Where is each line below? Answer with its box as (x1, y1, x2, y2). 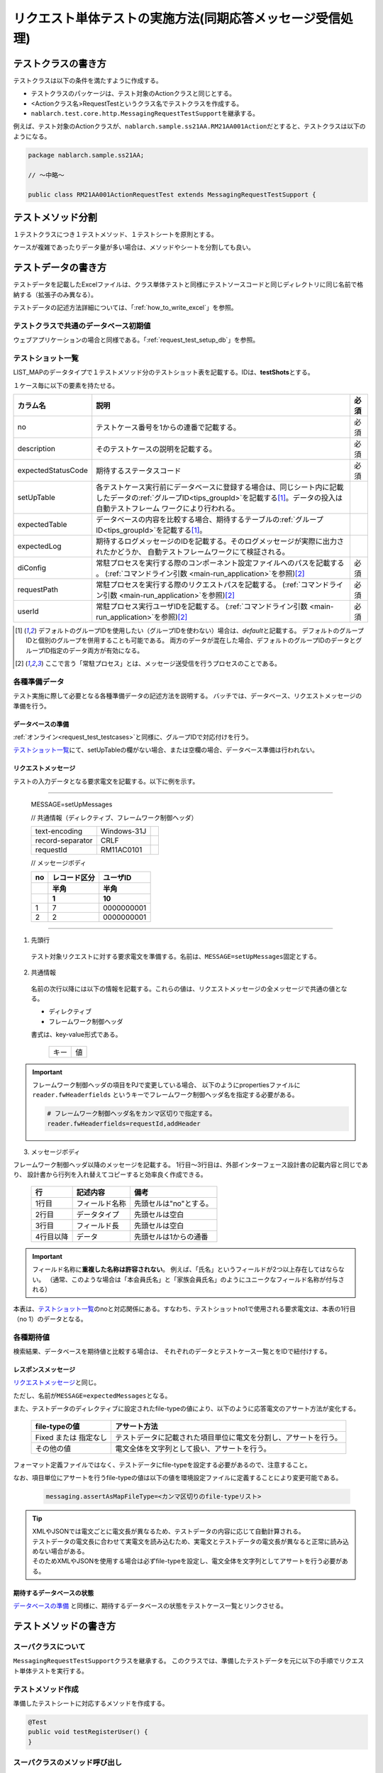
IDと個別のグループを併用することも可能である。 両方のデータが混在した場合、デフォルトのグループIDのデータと (26, 636, 356, 645)
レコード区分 (52, 873, 95, 883)
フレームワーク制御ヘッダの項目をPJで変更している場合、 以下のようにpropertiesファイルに (32, 1080, 301, 1089)
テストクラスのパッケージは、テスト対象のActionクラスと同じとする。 (30, 89, 236, 98)
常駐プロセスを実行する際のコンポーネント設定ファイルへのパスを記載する (96, 558, 345, 567)
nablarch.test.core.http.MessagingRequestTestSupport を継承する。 (30, 109, 259, 118)
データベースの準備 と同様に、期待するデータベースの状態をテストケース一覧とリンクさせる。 (13, 1601, 287, 1610)
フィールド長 (76, 1221, 120, 1230)
